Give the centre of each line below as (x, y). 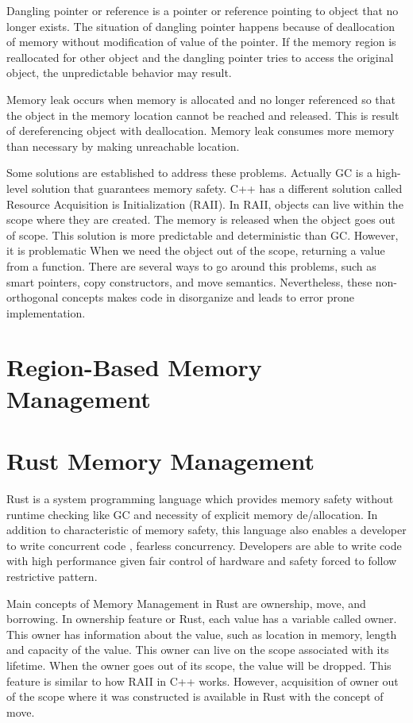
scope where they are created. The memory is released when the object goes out (201, 219)
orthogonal (33, 297)
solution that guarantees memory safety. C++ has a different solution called (217, 188)
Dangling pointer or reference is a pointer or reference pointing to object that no (203, 10)
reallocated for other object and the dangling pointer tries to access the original (200, 57)
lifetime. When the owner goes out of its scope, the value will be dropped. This (199, 665)
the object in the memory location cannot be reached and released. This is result (203, 115)
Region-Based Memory (134, 367)
